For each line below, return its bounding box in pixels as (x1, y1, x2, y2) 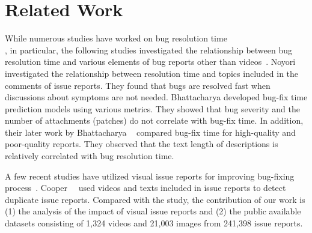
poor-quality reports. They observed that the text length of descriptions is (5, 138, 278, 150)
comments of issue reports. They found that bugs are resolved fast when (5, 79, 271, 91)
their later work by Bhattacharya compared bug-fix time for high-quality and (5, 126, 296, 138)
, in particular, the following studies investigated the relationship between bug (5, 43, 293, 56)
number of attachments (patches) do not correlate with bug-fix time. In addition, (5, 114, 304, 127)
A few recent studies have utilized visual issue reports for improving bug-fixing (5, 169, 295, 182)
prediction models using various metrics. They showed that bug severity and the (5, 102, 300, 115)
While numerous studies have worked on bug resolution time (5, 32, 227, 44)
